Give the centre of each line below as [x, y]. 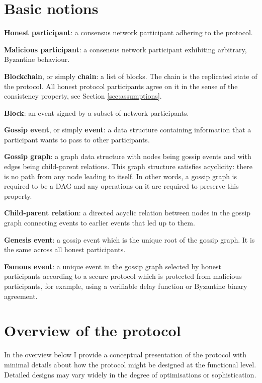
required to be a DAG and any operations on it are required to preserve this [121, 186]
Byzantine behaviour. [37, 59]
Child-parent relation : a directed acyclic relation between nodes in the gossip [127, 213]
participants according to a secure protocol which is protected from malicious [123, 276]
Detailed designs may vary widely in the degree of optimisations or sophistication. [130, 374]
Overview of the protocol [93, 330]
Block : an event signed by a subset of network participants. [97, 112]
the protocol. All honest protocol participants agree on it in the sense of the [121, 86]
